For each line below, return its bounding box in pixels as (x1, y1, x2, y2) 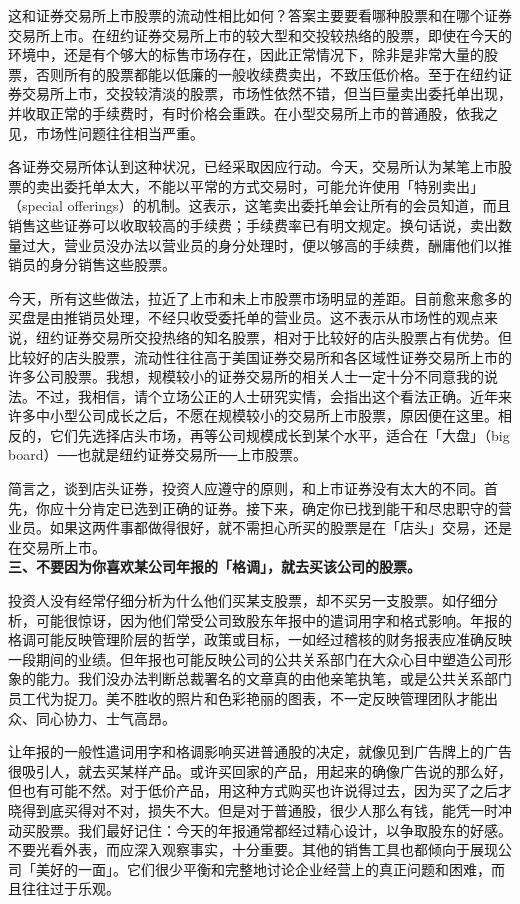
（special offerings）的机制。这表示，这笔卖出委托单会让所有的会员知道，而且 (8, 195, 511, 216)
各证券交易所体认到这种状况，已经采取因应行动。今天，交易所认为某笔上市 (8, 156, 498, 177)
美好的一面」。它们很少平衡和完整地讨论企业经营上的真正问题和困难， (35, 858, 491, 879)
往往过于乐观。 (21, 878, 120, 899)
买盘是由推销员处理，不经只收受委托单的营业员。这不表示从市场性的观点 (8, 307, 484, 328)
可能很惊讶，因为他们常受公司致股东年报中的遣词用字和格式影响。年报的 (35, 609, 512, 630)
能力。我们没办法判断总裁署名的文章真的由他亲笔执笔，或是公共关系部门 (35, 668, 512, 689)
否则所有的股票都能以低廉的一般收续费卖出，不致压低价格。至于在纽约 (35, 63, 498, 84)
